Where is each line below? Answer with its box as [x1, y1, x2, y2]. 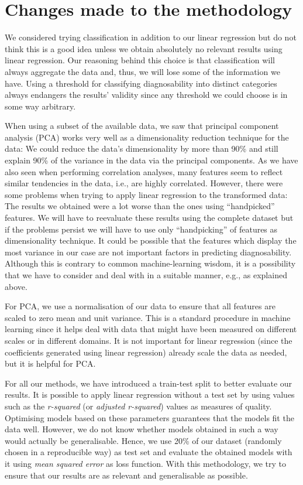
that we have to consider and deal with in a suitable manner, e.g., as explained [5, 269, 287, 281]
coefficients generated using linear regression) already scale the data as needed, [5, 346, 287, 358]
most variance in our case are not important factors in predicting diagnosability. [5, 245, 292, 258]
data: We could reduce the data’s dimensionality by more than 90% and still [5, 142, 278, 155]
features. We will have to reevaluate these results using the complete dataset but [5, 211, 294, 224]
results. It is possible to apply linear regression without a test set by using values [5, 388, 295, 401]
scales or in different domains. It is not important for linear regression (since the [5, 334, 292, 346]
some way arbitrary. [5, 100, 76, 112]
